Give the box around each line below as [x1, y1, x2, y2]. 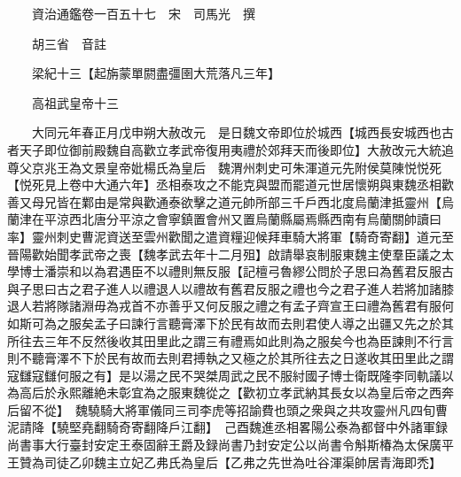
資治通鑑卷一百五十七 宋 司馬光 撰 [31, 4, 255, 22]
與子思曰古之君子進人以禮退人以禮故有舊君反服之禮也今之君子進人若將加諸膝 [7, 279, 454, 297]
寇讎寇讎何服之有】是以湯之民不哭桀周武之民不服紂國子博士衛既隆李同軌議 [7, 365, 441, 384]
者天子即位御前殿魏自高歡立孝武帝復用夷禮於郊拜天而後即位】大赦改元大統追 [7, 140, 454, 158]
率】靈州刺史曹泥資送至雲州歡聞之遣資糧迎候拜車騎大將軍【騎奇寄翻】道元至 [7, 227, 454, 245]
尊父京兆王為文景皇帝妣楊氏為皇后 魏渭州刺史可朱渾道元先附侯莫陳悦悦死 [7, 158, 441, 176]
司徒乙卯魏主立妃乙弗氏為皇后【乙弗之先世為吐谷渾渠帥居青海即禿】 [43, 452, 441, 471]
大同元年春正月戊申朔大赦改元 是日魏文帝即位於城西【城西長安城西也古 [31, 123, 454, 142]
